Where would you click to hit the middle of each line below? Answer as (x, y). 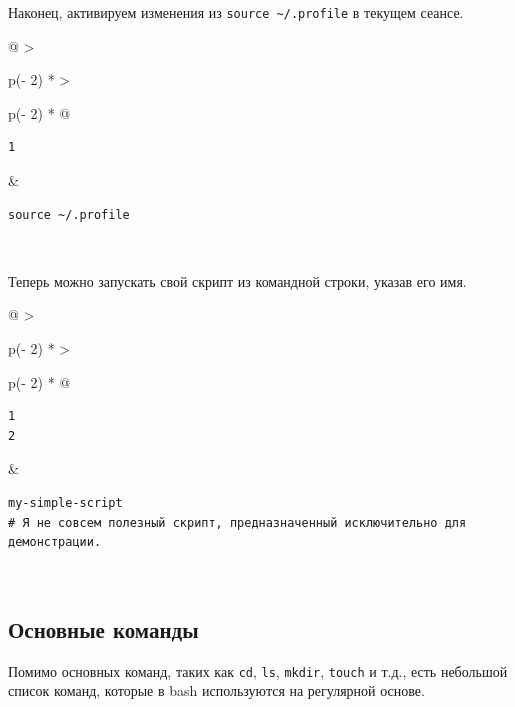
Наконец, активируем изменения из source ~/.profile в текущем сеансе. (236, 12)
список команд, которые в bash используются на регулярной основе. (216, 690)
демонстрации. (55, 542)
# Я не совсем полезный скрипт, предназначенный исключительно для (237, 522)
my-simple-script (65, 502)
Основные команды (103, 628)
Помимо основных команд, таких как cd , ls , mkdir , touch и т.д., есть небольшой (258, 670)
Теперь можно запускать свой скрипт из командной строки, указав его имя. (237, 280)
